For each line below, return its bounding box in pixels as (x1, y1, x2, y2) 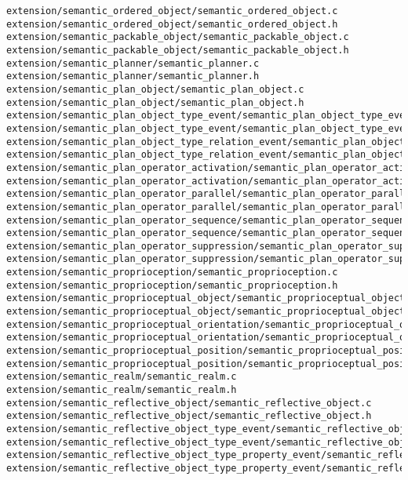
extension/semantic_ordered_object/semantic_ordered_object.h (6, 18, 338, 30)
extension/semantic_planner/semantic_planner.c (6, 57, 260, 69)
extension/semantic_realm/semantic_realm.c (6, 371, 237, 383)
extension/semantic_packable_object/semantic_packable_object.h (6, 44, 349, 56)
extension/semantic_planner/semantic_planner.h (6, 71, 260, 82)
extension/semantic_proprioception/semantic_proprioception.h (6, 279, 338, 291)
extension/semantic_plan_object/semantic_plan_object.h (6, 96, 304, 108)
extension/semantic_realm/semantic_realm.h (6, 384, 237, 396)
